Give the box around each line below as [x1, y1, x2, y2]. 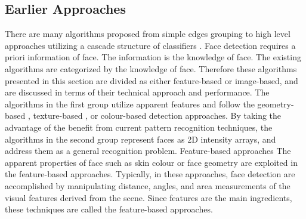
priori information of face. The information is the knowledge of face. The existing [5, 51, 301, 63]
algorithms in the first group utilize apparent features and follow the [5, 97, 255, 110]
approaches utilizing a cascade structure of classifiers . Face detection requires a [5, 39, 296, 51]
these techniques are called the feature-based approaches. [5, 203, 213, 215]
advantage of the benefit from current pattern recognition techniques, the [5, 121, 273, 133]
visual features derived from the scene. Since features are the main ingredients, [5, 191, 292, 203]
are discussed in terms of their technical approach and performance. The [5, 86, 270, 98]
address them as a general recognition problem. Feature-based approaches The [5, 144, 291, 157]
